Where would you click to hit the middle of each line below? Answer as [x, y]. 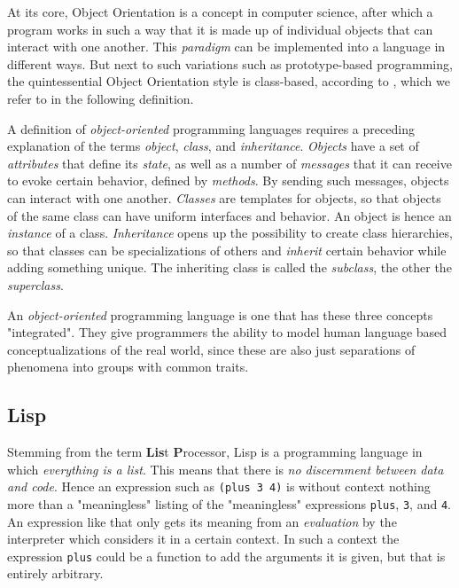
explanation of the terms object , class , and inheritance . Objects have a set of [213, 146]
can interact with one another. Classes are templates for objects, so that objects [224, 197]
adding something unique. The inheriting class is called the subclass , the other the [229, 267]
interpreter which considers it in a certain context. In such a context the [203, 539]
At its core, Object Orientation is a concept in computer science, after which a [220, 12]
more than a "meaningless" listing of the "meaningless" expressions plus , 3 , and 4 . [229, 503]
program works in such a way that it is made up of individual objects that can [220, 29]
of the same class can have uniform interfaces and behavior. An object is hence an [229, 215]
